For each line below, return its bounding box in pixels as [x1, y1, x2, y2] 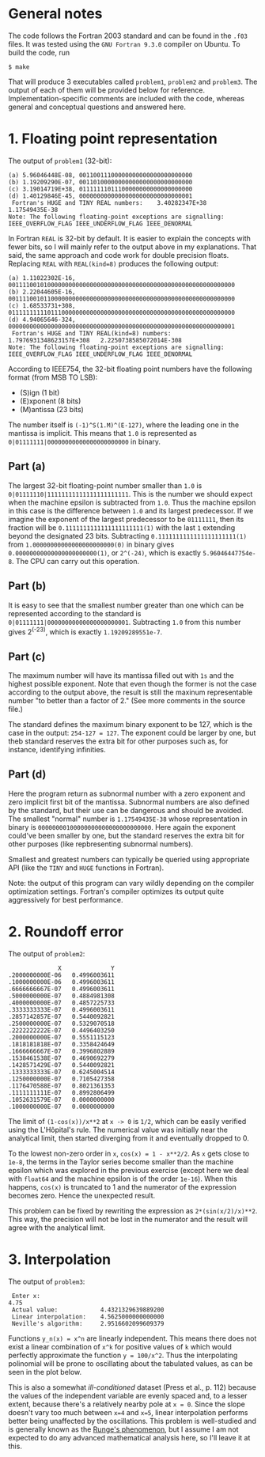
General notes [8, 5, 103, 23]
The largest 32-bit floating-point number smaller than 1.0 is [8, 480, 203, 490]
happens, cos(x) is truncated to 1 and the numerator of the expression [8, 1182, 237, 1191]
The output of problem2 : [8, 948, 85, 958]
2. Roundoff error [8, 922, 124, 940]
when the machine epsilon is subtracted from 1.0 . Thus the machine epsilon [8, 498, 256, 507]
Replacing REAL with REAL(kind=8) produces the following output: [8, 259, 219, 268]
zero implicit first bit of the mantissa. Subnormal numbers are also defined [8, 797, 250, 807]
